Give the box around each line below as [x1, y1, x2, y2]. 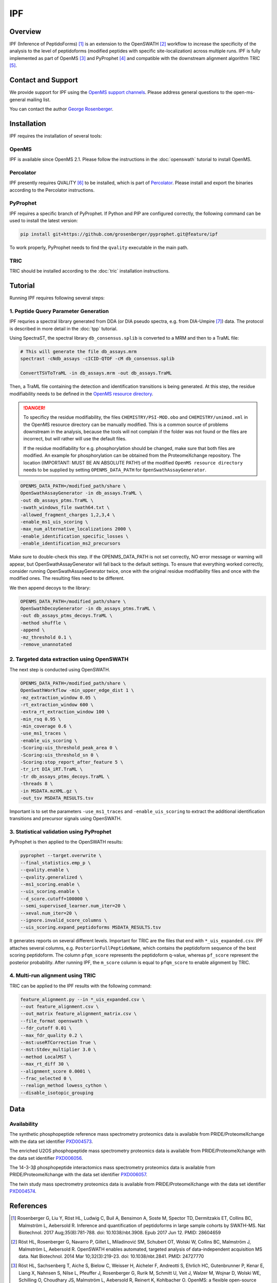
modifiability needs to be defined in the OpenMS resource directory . [9, 391, 153, 397]
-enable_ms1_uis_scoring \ [20, 519, 88, 524]
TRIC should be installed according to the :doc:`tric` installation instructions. [9, 268, 170, 274]
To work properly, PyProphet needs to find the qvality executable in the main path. [9, 244, 189, 250]
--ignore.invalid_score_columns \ [20, 917, 107, 923]
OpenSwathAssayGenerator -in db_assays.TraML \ [20, 490, 142, 496]
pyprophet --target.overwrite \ [20, 852, 102, 859]
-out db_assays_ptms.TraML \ [20, 497, 94, 503]
